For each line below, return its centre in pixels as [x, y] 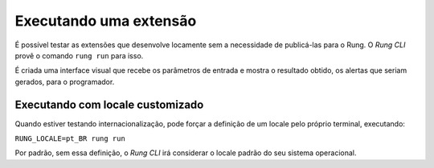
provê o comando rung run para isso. [79, 55]
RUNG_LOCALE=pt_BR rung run [70, 139]
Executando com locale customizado [109, 104]
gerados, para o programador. [65, 82]
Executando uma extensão [106, 21]
